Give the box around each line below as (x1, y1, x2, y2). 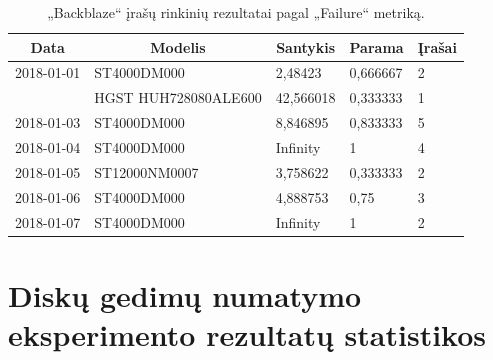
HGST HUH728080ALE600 (94, 87, 262, 108)
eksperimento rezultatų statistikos (8, 313, 486, 354)
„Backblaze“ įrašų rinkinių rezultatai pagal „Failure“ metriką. (47, 2, 425, 22)
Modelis (150, 36, 206, 57)
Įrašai (417, 36, 457, 57)
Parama (349, 36, 404, 57)
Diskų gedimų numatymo (8, 274, 362, 315)
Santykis (276, 36, 336, 57)
